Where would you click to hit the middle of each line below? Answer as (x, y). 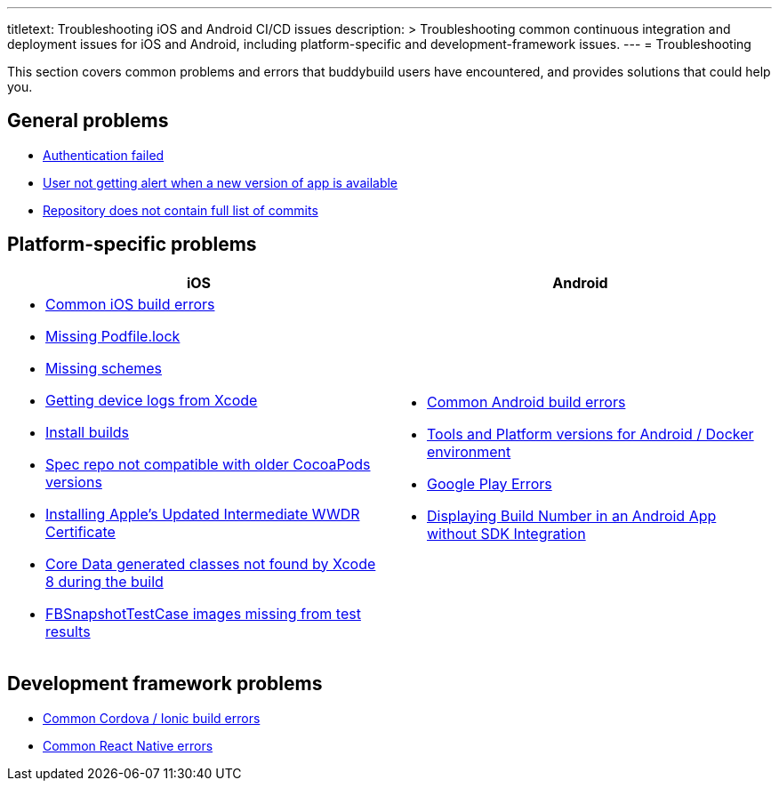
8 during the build (104, 581)
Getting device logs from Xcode (152, 400)
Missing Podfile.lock (113, 336)
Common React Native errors (128, 745)
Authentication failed (104, 155)
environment (469, 451)
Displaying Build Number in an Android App (572, 515)
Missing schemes (104, 368)
